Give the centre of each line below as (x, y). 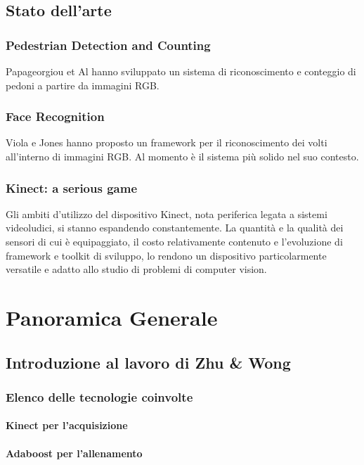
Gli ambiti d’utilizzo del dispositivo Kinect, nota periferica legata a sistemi (167, 214)
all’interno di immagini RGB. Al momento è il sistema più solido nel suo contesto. (182, 156)
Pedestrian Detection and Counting (108, 45)
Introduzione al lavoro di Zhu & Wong (148, 362)
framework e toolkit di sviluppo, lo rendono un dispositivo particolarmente (166, 255)
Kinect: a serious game (72, 187)
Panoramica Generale (112, 317)
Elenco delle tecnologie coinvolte (99, 396)
